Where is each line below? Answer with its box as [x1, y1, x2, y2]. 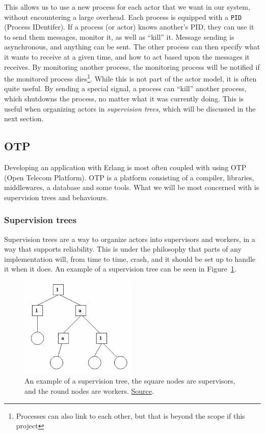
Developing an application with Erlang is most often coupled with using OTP [4, 162, 247, 173]
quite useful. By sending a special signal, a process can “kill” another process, [4, 83, 247, 94]
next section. [4, 113, 44, 124]
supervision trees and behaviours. [4, 192, 108, 202]
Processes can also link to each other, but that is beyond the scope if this [16, 410, 245, 421]
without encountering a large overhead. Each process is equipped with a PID [4, 11, 242, 22]
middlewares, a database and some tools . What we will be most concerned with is [4, 182, 259, 193]
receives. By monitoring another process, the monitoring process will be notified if [4, 61, 260, 72]
